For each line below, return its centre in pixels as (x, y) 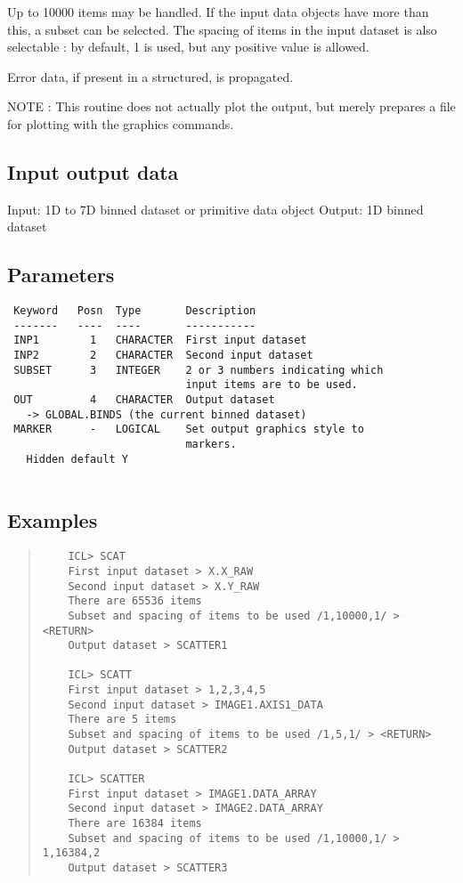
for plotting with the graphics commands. (121, 123)
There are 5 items (122, 720)
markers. (211, 445)
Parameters (61, 275)
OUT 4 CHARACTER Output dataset (144, 400)
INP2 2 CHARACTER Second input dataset (163, 356)
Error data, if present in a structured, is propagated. (150, 76)
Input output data (93, 171)
